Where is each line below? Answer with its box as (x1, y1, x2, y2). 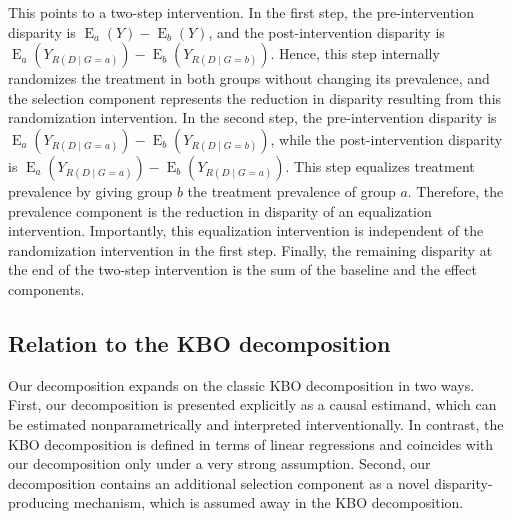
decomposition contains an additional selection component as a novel (8, 472, 430, 493)
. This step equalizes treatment (285, 155, 475, 176)
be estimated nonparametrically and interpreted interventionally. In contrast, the (8, 413, 504, 434)
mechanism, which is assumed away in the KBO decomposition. (73, 492, 464, 513)
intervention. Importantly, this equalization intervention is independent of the (8, 220, 484, 241)
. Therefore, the (407, 180, 504, 201)
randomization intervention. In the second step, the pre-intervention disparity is (8, 107, 497, 128)
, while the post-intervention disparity (270, 128, 503, 149)
